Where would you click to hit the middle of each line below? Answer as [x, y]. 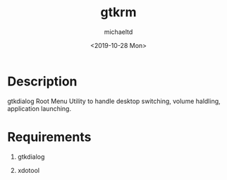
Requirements [49, 137]
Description [42, 81]
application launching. [39, 108]
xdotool [29, 170]
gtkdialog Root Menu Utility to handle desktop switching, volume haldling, [114, 101]
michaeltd [118, 32]
